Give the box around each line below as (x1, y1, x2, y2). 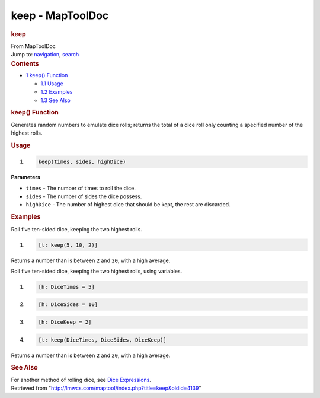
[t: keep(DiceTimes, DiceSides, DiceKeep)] (38, 336, 167, 343)
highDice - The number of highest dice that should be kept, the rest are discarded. (25, 201, 231, 208)
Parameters (11, 174, 41, 181)
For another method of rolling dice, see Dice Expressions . (11, 376, 151, 383)
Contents (11, 59, 39, 68)
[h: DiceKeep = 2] (38, 319, 92, 326)
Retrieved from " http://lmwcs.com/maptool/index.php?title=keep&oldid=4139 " (11, 384, 201, 391)
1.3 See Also (40, 97, 71, 104)
